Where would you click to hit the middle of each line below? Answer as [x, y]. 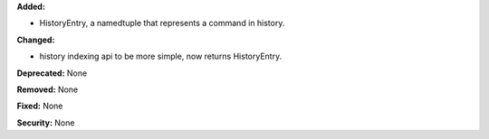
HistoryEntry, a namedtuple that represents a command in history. [162, 23]
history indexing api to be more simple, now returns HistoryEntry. [161, 56]
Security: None [46, 123]
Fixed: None [40, 106]
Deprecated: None [52, 73]
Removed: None [48, 89]
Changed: [36, 40]
